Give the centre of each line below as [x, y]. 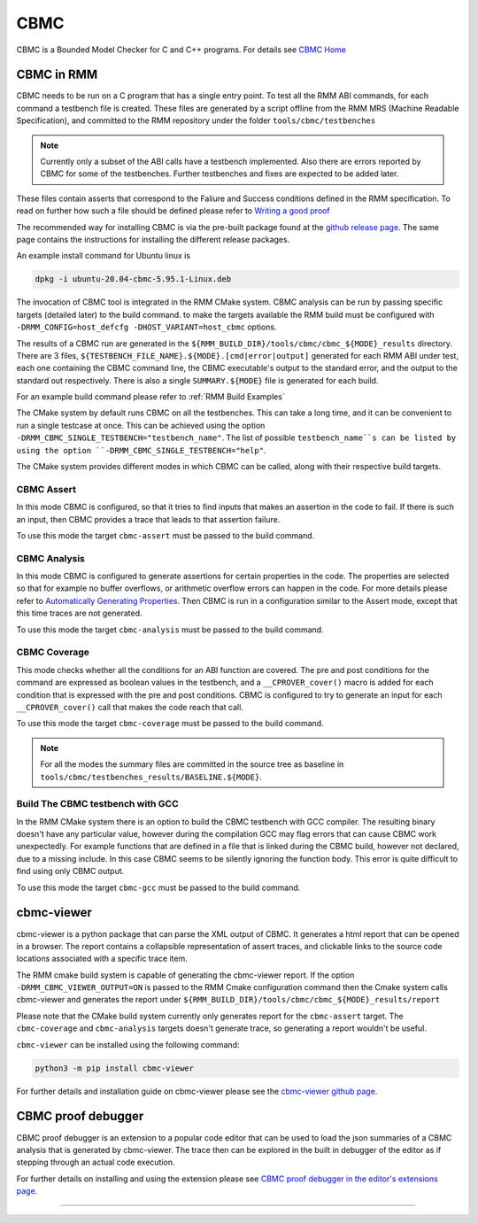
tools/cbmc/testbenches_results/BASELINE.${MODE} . [151, 777]
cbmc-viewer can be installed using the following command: [128, 1044]
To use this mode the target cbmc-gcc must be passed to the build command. [158, 887]
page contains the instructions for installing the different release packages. [153, 239]
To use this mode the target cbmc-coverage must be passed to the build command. [170, 724]
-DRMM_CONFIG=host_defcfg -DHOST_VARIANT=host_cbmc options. [146, 327]
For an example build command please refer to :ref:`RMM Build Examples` [150, 397]
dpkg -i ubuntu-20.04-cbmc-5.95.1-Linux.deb [133, 279]
